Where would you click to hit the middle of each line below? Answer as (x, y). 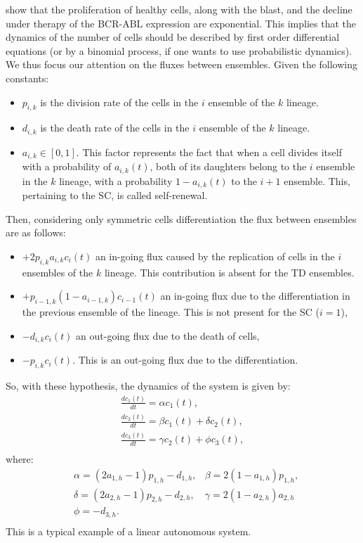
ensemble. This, (317, 180)
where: (20, 459)
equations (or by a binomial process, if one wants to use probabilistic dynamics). (179, 50)
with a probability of (67, 166)
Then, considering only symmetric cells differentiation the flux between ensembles (181, 218)
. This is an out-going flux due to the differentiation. (185, 360)
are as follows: (36, 232)
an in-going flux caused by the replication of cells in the (215, 256)
